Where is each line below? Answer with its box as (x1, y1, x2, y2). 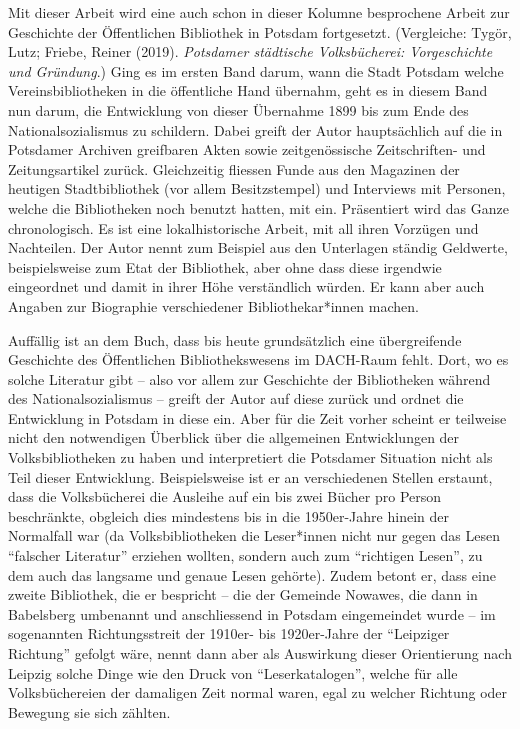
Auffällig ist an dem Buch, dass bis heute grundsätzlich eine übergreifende (8, 329, 462, 350)
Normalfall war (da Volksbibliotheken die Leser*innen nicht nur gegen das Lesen (8, 525, 501, 546)
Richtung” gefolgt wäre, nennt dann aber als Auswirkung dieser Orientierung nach (8, 643, 512, 663)
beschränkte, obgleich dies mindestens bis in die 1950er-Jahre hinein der (8, 505, 449, 526)
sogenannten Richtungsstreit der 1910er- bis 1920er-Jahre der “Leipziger (8, 623, 450, 644)
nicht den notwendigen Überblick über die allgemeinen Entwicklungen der (8, 427, 460, 448)
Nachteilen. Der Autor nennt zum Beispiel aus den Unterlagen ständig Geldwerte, (8, 237, 508, 258)
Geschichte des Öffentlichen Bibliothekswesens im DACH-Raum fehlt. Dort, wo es (8, 349, 509, 370)
